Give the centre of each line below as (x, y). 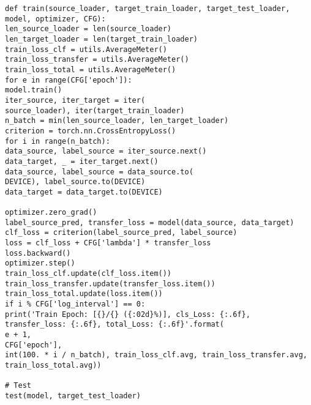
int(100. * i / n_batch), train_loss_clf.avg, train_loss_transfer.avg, (156, 355)
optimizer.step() (40, 263)
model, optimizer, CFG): (55, 19)
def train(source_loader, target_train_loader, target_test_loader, (148, 9)
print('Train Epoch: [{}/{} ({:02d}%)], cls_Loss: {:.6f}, (128, 314)
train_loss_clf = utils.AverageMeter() (86, 49)
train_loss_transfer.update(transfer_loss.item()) (110, 284)
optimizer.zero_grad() (51, 213)
